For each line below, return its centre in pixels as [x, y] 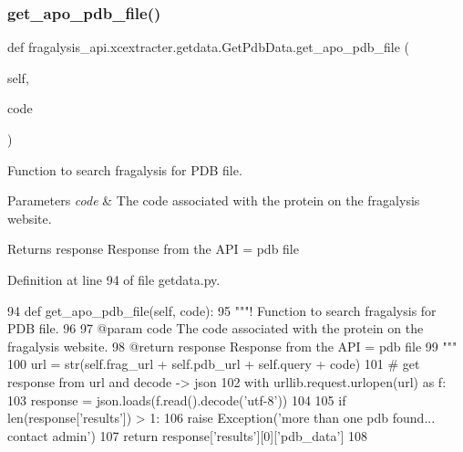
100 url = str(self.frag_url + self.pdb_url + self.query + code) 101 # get [214, 364]
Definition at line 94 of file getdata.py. [114, 279]
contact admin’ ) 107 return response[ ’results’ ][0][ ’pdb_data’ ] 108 [187, 435]
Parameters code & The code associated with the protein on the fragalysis [214, 200]
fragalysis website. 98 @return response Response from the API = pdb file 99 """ [232, 346]
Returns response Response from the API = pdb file [153, 249]
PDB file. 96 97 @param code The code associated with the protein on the [216, 328]
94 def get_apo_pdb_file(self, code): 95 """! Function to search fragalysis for [222, 310]
